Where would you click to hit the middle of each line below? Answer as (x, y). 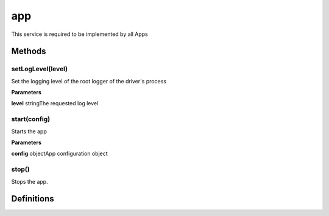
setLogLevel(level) (40, 69)
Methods (29, 51)
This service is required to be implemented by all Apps (80, 34)
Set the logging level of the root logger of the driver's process (89, 81)
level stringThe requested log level (55, 103)
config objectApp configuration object (59, 154)
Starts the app (29, 131)
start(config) (31, 119)
